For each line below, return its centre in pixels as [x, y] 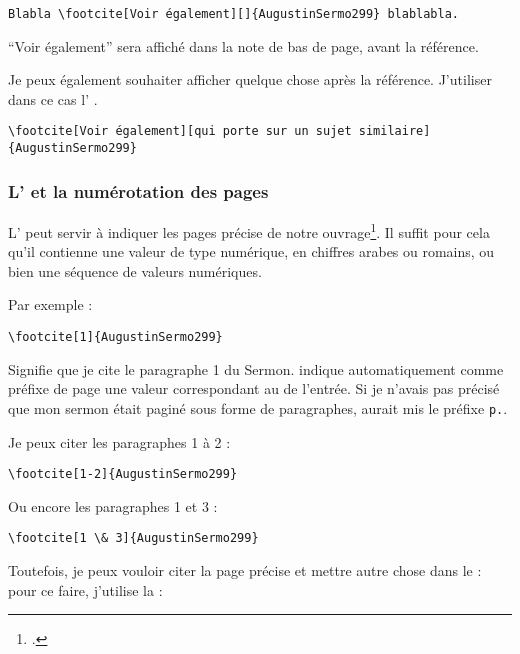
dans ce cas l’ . [53, 98]
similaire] [394, 131]
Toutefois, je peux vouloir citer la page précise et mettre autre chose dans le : [245, 570]
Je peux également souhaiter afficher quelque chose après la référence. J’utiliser [250, 79]
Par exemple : [50, 304]
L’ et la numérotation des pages [138, 190]
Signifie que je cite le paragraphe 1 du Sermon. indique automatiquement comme [256, 368]
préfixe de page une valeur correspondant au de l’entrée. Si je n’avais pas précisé [254, 388]
